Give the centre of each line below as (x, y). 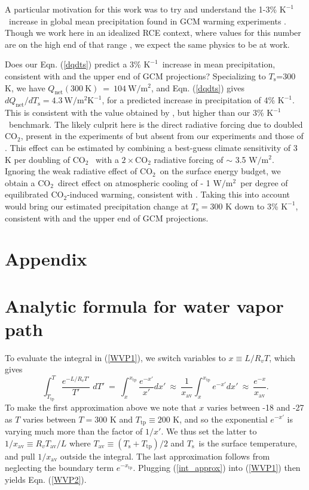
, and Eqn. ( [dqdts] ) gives (198, 87)
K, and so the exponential (220, 419)
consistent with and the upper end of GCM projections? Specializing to (135, 75)
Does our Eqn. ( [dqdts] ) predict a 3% (73, 64)
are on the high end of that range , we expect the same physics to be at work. (147, 44)
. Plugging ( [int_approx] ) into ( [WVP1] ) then (217, 468)
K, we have (25, 87)
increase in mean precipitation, (219, 64)
